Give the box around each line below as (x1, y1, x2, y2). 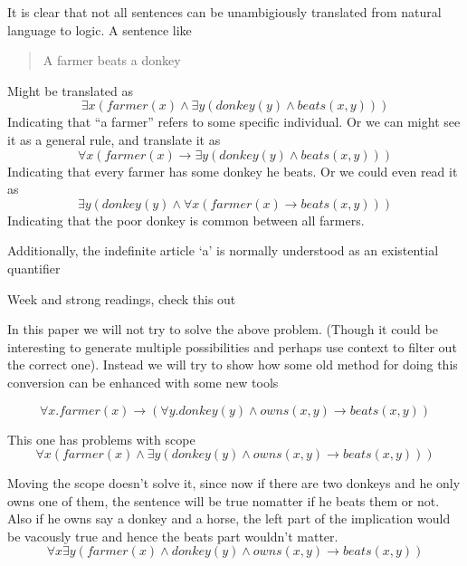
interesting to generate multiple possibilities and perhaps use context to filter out (7, 337, 457, 356)
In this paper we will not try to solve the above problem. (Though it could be (7, 320, 438, 339)
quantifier (7, 258, 61, 277)
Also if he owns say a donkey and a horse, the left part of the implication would (7, 509, 451, 528)
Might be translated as (7, 81, 134, 100)
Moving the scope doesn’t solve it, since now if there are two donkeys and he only (7, 474, 461, 493)
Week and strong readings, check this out (7, 289, 236, 308)
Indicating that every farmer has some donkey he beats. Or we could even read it (7, 161, 458, 180)
